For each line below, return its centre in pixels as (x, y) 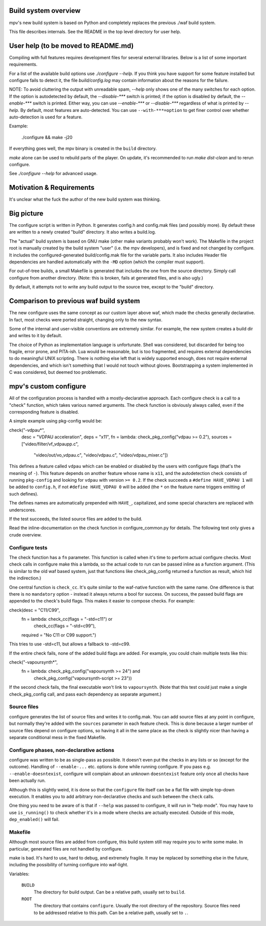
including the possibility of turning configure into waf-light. (69, 865)
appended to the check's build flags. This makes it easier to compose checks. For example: (102, 601)
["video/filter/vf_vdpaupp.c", (50, 444)
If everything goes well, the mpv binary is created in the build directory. (83, 148)
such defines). (24, 494)
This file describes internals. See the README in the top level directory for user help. (95, 32)
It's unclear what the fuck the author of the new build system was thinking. (85, 199)
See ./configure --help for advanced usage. (53, 174)
